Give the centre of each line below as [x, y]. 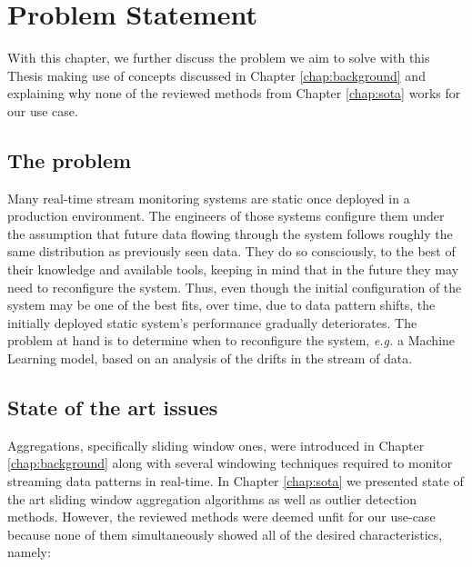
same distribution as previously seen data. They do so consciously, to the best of [231, 251]
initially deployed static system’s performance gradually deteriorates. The [212, 322]
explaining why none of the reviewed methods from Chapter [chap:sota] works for [234, 93]
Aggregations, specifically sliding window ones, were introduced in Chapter [216, 445]
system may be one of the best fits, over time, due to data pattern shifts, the [221, 305]
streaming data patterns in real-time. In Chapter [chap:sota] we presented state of [236, 481]
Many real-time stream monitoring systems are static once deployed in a [209, 198]
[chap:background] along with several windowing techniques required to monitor [230, 463]
